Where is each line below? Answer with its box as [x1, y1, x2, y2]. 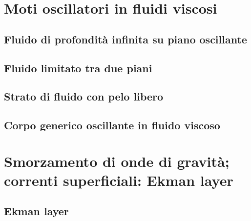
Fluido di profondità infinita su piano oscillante [4, 31, 247, 46]
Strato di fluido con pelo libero [4, 89, 164, 104]
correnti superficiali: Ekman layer [4, 170, 233, 190]
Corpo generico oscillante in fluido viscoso [4, 118, 220, 133]
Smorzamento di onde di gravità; [4, 151, 230, 171]
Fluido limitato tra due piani [4, 60, 152, 75]
